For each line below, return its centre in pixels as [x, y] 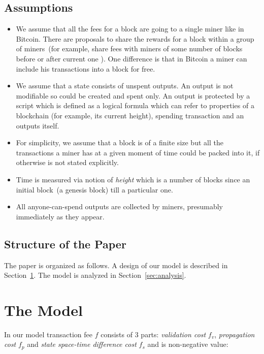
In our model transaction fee [48, 334]
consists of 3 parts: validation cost [153, 334]
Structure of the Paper [65, 244]
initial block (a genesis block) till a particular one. [94, 189]
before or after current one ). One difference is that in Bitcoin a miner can [131, 58]
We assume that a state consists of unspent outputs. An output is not [125, 86]
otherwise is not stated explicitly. [67, 162]
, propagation [235, 334]
